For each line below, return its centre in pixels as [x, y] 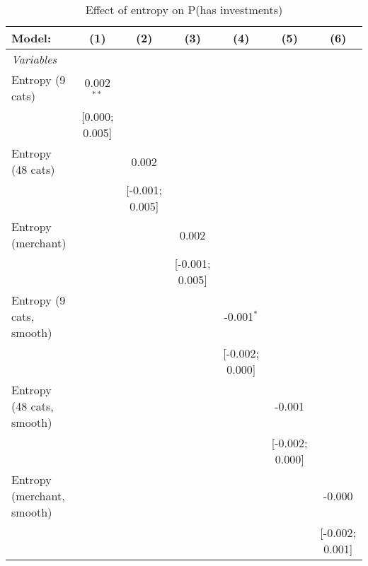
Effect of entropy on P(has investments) [184, 10]
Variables [34, 59]
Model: [31, 38]
